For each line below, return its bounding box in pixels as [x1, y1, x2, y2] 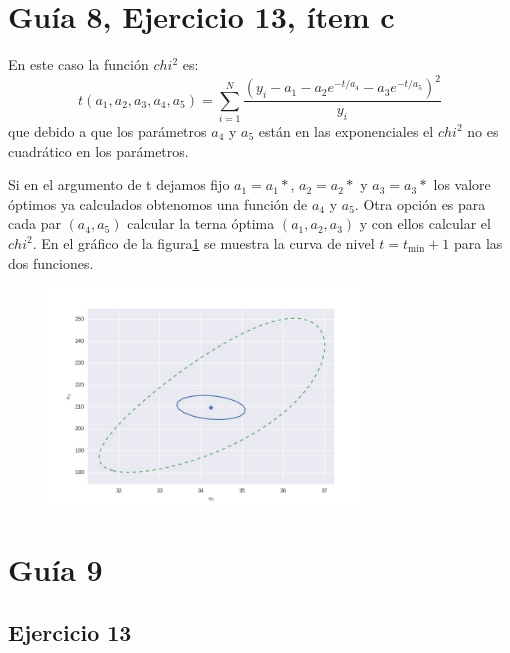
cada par [8, 213, 61, 234]
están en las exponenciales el [258, 120, 434, 141]
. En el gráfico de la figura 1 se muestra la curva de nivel [32, 232, 375, 253]
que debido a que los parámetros [8, 120, 207, 141]
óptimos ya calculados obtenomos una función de [8, 193, 308, 214]
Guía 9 [8, 548, 103, 589]
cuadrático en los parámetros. [8, 140, 189, 161]
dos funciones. [8, 252, 94, 273]
